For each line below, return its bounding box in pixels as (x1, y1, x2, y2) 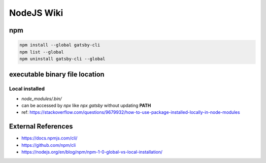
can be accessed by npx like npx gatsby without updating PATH (21, 102, 151, 108)
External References (9, 122, 73, 130)
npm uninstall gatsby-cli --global (19, 56, 105, 62)
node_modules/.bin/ (21, 96, 62, 101)
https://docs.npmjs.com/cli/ (21, 135, 78, 141)
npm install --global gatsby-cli (19, 42, 100, 48)
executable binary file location (9, 70, 104, 79)
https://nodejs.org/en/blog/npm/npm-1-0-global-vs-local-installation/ (21, 149, 163, 155)
